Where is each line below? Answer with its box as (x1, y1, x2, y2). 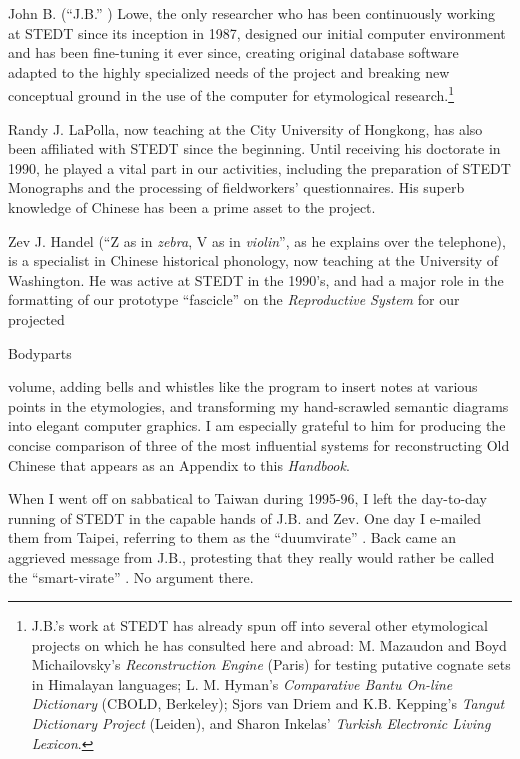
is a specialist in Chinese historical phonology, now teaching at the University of (8, 250, 499, 271)
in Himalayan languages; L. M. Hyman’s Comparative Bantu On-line (31, 673, 453, 694)
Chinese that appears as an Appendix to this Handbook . (8, 454, 350, 475)
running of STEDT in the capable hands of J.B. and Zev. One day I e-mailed (8, 507, 482, 528)
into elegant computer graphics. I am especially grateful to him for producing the (8, 415, 506, 436)
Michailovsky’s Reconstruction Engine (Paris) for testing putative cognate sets (31, 654, 511, 675)
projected (8, 308, 65, 329)
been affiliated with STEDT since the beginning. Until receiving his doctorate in (8, 138, 501, 159)
